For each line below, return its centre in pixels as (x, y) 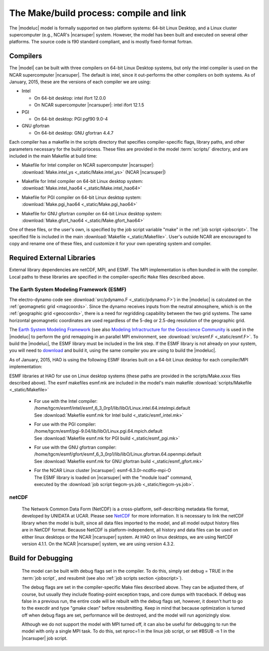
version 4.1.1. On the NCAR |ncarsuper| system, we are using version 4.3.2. (98, 544)
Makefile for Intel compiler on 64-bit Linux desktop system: (82, 181)
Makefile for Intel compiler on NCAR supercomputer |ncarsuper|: (88, 165)
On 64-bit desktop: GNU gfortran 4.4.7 (74, 133)
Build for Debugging (41, 558)
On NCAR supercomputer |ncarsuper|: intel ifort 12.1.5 (89, 105)
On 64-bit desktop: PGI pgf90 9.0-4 (71, 119)
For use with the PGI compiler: (65, 424)
